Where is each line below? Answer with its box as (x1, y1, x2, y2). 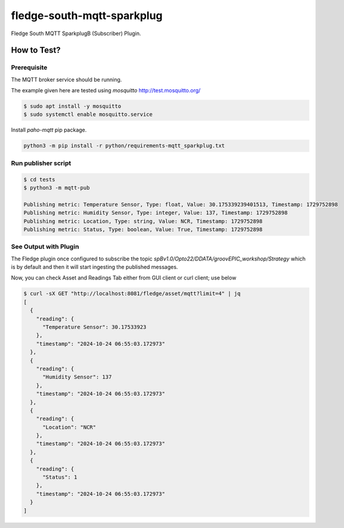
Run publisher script (11, 159, 72, 167)
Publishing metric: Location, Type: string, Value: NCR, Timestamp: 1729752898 (23, 218, 263, 225)
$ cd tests (23, 176, 55, 183)
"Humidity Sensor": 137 (42, 374, 112, 381)
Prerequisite (11, 63, 48, 72)
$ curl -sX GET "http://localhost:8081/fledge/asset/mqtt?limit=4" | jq (23, 290, 241, 297)
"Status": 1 (42, 474, 78, 481)
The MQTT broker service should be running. (11, 76, 122, 83)
